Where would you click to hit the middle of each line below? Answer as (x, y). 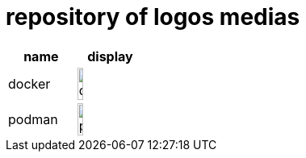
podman (33, 119)
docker (29, 83)
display (110, 56)
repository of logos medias (153, 17)
